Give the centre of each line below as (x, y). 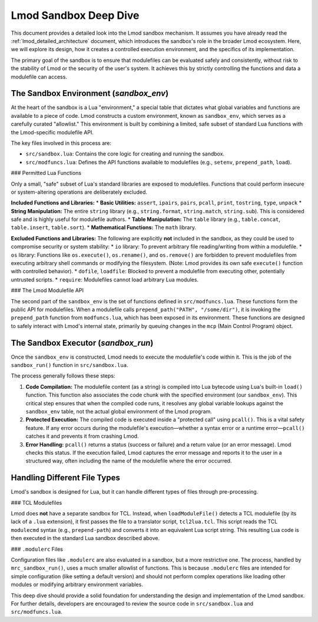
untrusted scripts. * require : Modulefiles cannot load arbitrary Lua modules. (105, 279)
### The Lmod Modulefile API (47, 290)
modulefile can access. (39, 77)
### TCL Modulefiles (37, 502)
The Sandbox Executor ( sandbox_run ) (82, 343)
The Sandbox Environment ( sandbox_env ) (90, 93)
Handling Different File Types (65, 478)
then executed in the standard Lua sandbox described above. (85, 538)
